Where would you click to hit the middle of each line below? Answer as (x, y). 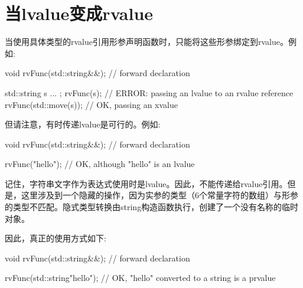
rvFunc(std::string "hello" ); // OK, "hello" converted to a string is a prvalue (140, 278)
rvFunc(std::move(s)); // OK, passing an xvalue (92, 104)
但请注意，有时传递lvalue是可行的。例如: (83, 124)
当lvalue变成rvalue (79, 13)
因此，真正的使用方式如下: (56, 238)
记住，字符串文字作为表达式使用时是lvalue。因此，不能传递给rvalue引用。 (146, 183)
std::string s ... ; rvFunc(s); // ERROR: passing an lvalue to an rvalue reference (149, 92)
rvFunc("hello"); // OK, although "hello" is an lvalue (100, 164)
